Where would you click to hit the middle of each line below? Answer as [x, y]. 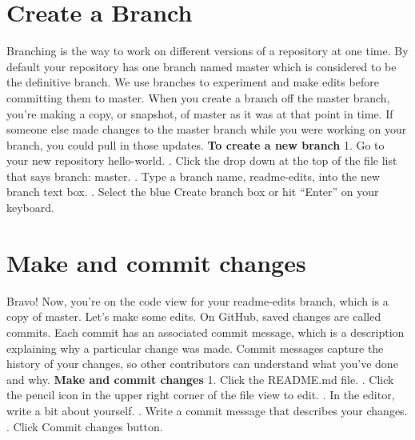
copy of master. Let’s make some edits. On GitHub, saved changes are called [194, 316]
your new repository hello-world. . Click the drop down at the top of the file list [202, 160]
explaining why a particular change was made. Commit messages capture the [195, 348]
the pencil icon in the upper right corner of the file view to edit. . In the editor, [201, 395]
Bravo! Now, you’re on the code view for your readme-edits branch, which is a [198, 300]
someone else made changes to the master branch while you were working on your [207, 129]
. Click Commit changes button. [85, 426]
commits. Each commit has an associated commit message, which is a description [206, 332]
